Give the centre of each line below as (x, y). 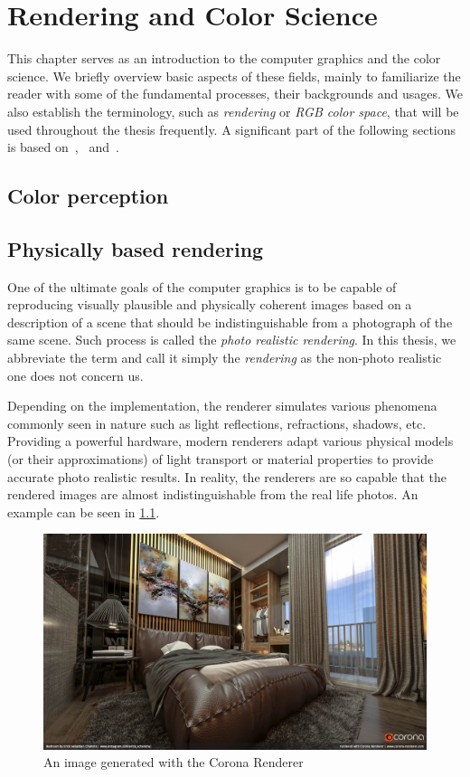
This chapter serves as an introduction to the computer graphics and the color (224, 58)
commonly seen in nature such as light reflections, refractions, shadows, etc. (217, 423)
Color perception (88, 196)
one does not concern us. (75, 375)
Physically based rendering (136, 248)
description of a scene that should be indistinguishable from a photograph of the (230, 322)
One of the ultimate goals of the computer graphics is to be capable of (202, 286)
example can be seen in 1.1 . (84, 512)
